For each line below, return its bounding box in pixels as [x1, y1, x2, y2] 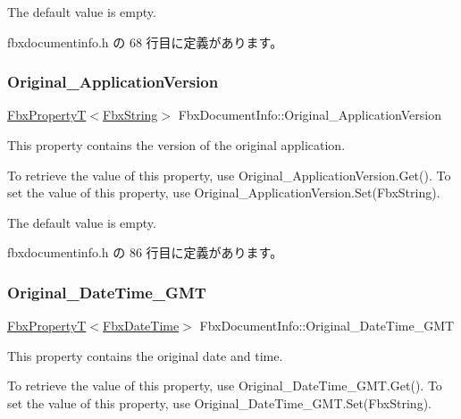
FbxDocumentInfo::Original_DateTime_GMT [199, 316, 455, 335]
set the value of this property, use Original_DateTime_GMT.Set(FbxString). [7, 393, 432, 412]
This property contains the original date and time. [7, 346, 283, 365]
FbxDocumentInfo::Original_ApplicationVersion [178, 105, 441, 124]
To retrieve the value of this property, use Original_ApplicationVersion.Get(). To [7, 165, 451, 184]
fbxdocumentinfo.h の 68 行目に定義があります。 [7, 32, 283, 51]
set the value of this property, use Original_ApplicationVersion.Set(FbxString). [7, 183, 440, 202]
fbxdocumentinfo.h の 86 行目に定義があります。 [7, 243, 283, 262]
